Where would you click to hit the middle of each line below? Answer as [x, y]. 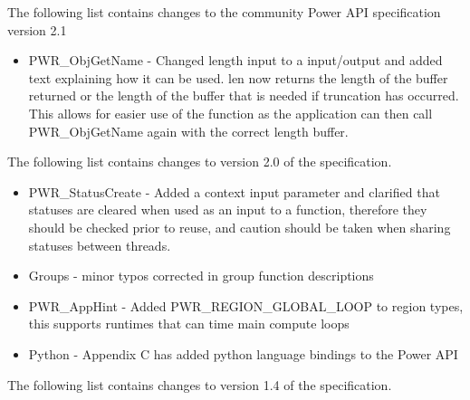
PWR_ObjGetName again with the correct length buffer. [188, 131]
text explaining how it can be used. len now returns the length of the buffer [238, 77]
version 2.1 [37, 29]
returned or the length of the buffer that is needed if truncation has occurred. [244, 95]
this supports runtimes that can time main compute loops [189, 324]
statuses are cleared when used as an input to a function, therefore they [228, 210]
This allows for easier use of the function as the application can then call [230, 113]
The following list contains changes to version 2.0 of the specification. [200, 162]
